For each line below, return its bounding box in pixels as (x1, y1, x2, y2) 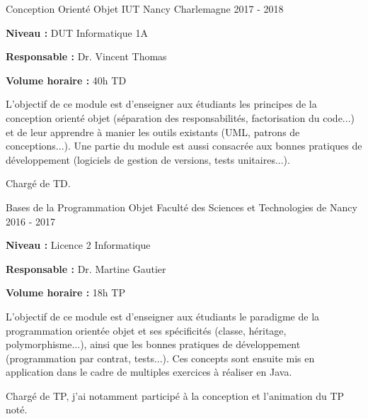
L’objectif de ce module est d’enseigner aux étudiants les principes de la (6, 96, 317, 111)
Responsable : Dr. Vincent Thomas (6, 49, 167, 64)
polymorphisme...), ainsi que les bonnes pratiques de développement (6, 337, 301, 352)
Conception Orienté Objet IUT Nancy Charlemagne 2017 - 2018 (6, 1, 284, 16)
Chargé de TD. (6, 176, 71, 191)
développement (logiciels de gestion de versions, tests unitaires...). (6, 152, 290, 167)
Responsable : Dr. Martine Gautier (6, 261, 166, 276)
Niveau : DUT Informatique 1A (6, 25, 148, 40)
